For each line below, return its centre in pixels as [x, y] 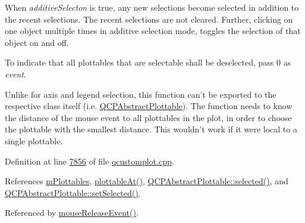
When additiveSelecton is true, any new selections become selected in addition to [152, 7]
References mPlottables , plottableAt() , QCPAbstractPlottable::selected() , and [147, 181]
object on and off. [37, 42]
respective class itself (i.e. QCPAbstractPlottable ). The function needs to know [149, 106]
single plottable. [34, 140]
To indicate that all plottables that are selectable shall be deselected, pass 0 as [148, 62]
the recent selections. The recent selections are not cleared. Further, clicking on [149, 19]
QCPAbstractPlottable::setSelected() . [73, 192]
